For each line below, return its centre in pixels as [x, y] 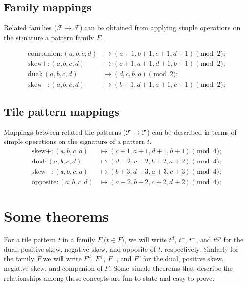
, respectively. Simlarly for [199, 249]
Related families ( [30, 28]
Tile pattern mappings [62, 111]
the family [19, 258]
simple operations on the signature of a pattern [74, 141]
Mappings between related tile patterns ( [65, 132]
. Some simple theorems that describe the [171, 268]
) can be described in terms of [192, 132]
